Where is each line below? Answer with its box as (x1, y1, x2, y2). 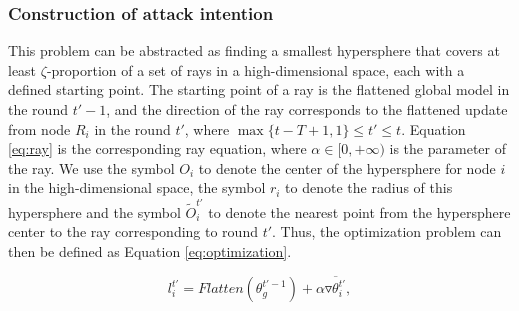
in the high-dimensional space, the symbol (8, 177, 266, 198)
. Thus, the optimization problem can (272, 221, 502, 242)
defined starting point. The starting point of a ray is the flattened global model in (8, 79, 510, 100)
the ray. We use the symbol (8, 157, 175, 178)
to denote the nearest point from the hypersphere (208, 201, 511, 222)
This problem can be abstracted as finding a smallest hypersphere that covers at (8, 40, 500, 61)
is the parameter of (389, 138, 506, 159)
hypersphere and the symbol (8, 201, 181, 222)
